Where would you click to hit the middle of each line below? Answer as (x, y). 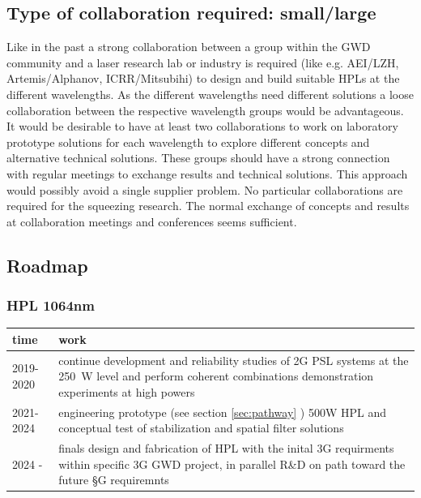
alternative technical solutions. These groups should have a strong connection (198, 158)
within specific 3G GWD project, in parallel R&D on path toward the (232, 464)
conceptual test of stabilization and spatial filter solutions (201, 428)
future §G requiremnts (114, 480)
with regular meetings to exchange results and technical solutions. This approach (207, 173)
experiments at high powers (127, 391)
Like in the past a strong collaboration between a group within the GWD (189, 47)
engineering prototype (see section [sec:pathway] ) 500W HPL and (223, 412)
